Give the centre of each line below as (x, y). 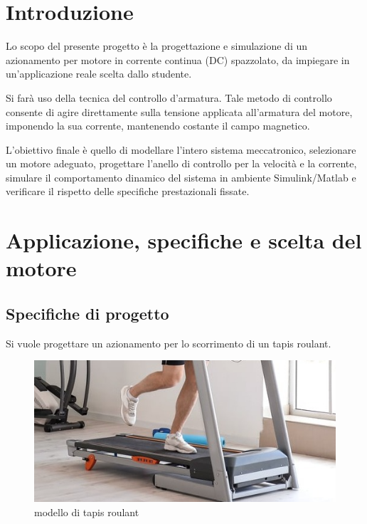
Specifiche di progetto (87, 314)
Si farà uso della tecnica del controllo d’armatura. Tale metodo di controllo (169, 97)
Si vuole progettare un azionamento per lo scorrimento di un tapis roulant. (169, 343)
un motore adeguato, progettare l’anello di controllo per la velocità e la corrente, (181, 163)
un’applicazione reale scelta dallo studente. (99, 74)
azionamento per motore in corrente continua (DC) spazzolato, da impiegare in (178, 59)
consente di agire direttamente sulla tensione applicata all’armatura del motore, (179, 111)
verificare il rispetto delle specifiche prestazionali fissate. (128, 191)
